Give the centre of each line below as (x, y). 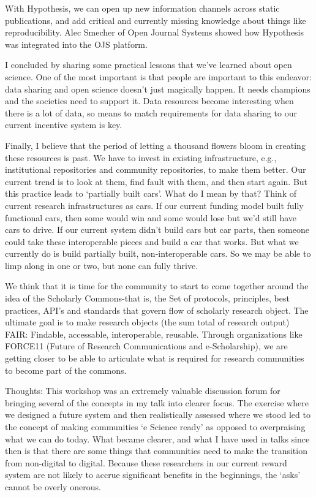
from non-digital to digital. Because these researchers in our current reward (146, 462)
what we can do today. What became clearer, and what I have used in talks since (157, 438)
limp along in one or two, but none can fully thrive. (102, 265)
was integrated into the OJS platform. (76, 44)
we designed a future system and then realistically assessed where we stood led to (158, 415)
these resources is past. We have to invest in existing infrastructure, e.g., (141, 157)
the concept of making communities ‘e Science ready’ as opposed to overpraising (155, 427)
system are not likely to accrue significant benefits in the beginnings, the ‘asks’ (153, 475)
